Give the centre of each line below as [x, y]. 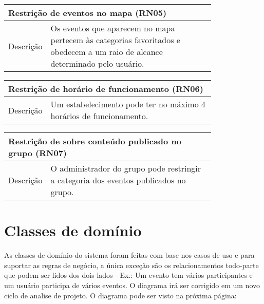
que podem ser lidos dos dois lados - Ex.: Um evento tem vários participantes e [128, 275]
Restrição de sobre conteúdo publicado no [95, 141]
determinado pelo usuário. [97, 63]
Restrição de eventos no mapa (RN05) [88, 13]
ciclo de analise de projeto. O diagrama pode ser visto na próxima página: [120, 295]
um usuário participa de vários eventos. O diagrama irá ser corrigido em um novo [132, 285]
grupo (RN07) [37, 153]
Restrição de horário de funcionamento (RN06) [106, 89]
